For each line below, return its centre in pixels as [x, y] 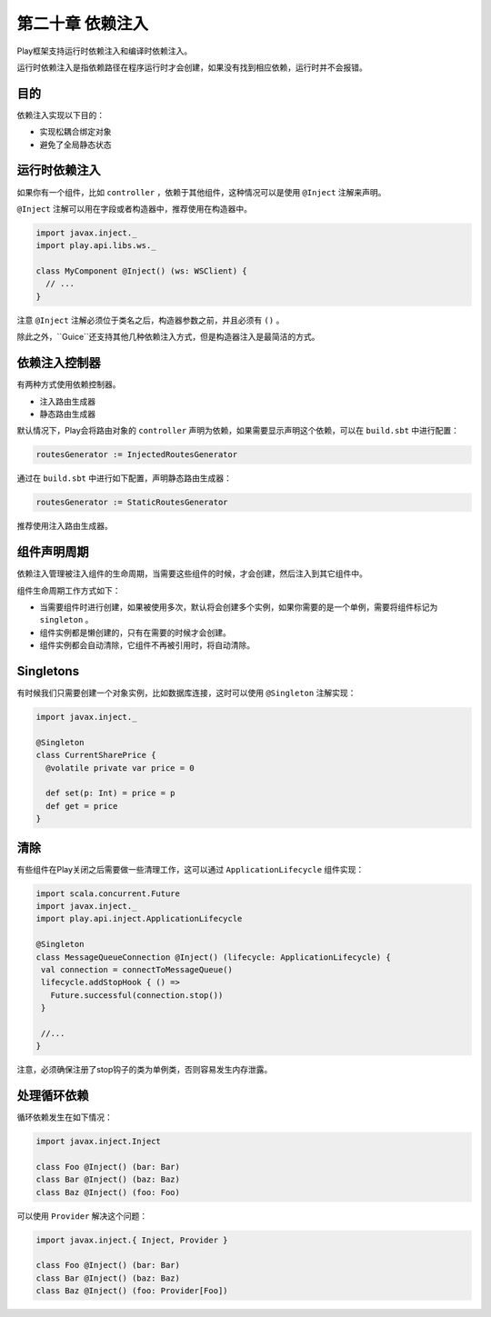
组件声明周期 [53, 552]
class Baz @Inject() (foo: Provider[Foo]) [132, 1291]
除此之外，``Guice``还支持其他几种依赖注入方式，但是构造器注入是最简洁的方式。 [168, 337]
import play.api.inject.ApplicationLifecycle [139, 919]
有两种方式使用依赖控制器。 [69, 384]
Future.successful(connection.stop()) [137, 995]
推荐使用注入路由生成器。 [65, 526]
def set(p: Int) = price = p [111, 793]
